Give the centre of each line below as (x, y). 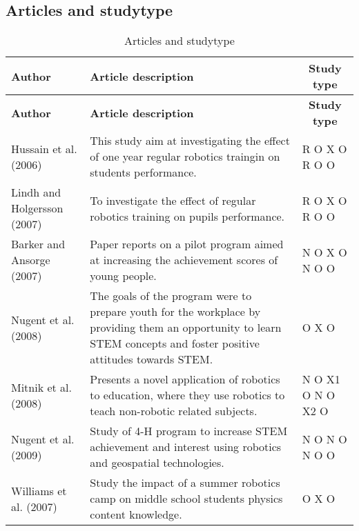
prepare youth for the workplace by (175, 312)
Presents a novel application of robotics (185, 379)
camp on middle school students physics (186, 499)
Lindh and (36, 192)
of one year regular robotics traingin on (185, 157)
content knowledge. (136, 514)
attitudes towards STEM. (152, 359)
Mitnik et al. (42, 387)
